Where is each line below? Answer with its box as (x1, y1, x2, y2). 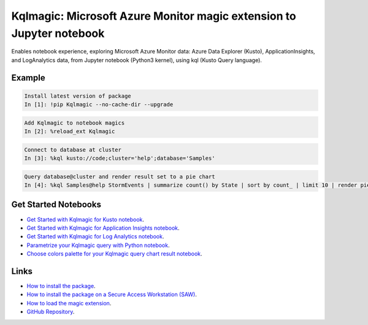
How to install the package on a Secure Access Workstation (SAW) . (26, 291, 197, 298)
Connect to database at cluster (24, 146, 122, 153)
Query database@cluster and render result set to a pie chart (24, 173, 215, 180)
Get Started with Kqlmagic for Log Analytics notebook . (26, 233, 164, 240)
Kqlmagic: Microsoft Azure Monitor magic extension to (11, 9, 297, 23)
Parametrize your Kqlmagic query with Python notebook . (26, 241, 170, 249)
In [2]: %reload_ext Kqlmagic (24, 128, 115, 135)
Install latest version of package (24, 92, 131, 100)
